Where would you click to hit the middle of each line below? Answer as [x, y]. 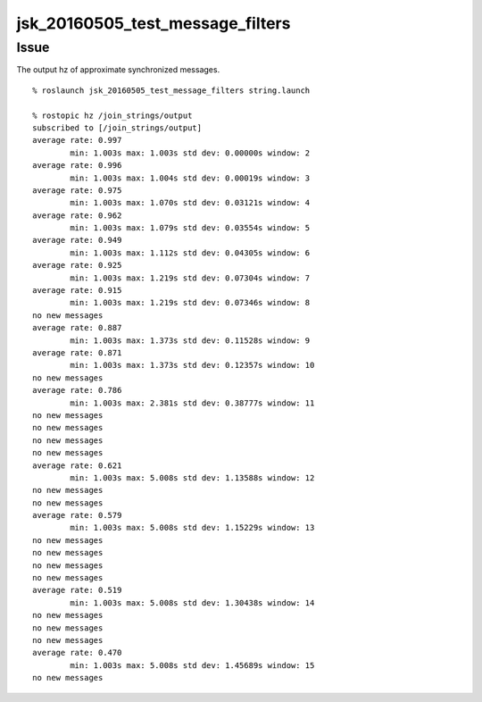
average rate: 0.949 [77, 240]
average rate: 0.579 [77, 515]
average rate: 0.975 [77, 190]
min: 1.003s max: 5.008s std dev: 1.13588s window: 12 [192, 477]
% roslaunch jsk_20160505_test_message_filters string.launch [171, 90]
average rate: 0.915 [77, 291]
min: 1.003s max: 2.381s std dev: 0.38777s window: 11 [192, 403]
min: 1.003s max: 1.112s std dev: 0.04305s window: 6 [190, 253]
